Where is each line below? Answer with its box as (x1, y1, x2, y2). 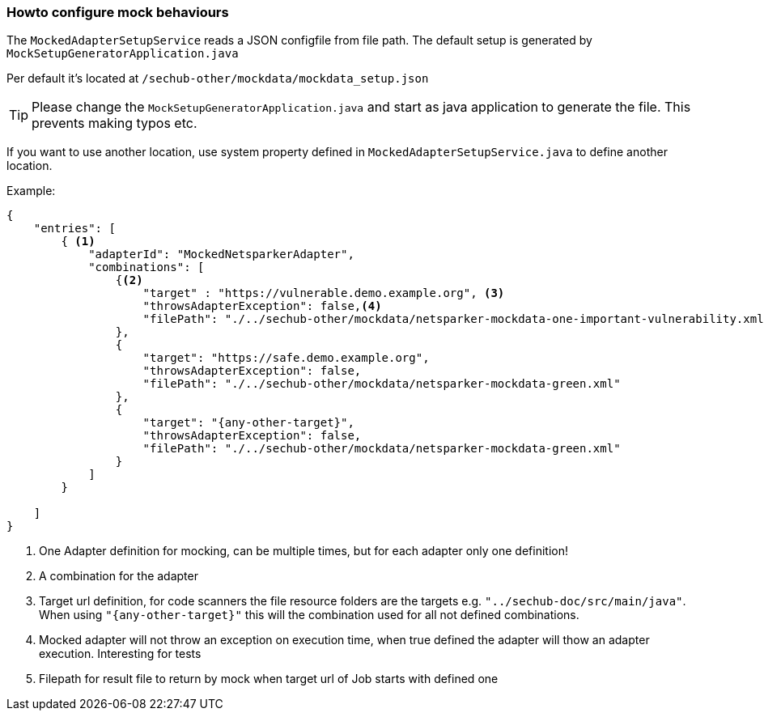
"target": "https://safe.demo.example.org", (142, 351, 430, 365)
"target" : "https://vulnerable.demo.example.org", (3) (142, 286, 505, 300)
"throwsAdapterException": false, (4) (142, 299, 382, 313)
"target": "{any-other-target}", (142, 416, 354, 430)
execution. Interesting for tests (39, 647, 202, 661)
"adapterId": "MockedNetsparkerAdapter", (88, 248, 354, 261)
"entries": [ (33, 222, 116, 235)
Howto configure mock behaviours (6, 4, 229, 20)
